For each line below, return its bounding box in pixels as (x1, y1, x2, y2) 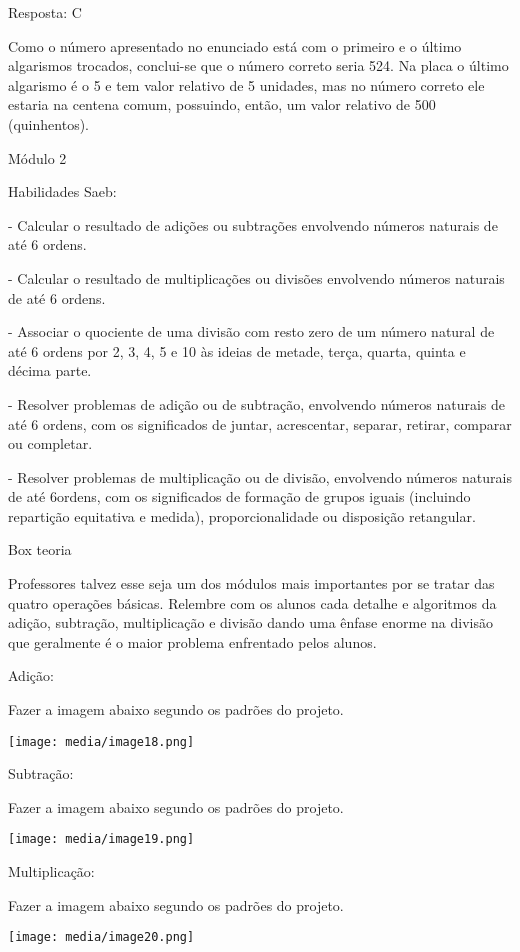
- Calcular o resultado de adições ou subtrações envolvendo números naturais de (8, 214, 498, 235)
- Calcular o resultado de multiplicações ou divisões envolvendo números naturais (8, 267, 505, 288)
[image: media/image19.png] (8, 832, 195, 847)
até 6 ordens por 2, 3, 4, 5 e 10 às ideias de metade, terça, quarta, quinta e (8, 340, 466, 361)
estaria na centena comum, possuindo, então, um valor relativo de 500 (8, 94, 436, 115)
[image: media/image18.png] (8, 734, 195, 749)
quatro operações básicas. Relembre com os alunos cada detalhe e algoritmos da (8, 592, 497, 613)
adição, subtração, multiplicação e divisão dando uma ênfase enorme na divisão (8, 612, 493, 633)
